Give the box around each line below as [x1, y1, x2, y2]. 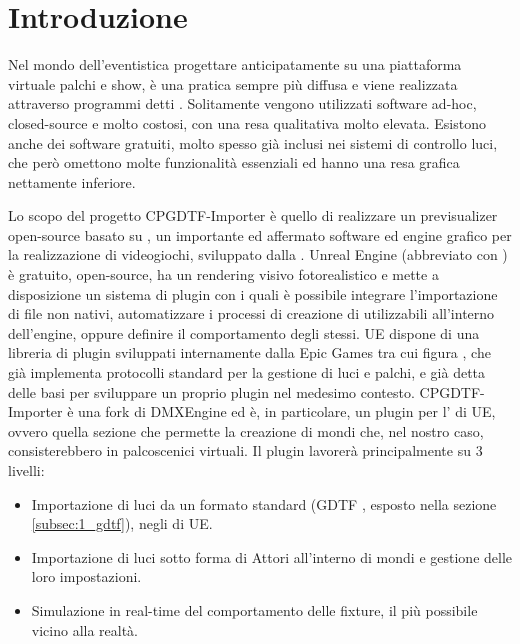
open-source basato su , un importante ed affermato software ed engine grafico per [8, 224, 512, 245]
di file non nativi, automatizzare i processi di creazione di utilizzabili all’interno [8, 303, 495, 324]
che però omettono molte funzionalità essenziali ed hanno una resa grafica [8, 152, 460, 173]
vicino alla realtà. [31, 619, 139, 640]
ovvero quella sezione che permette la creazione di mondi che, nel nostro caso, [8, 420, 484, 441]
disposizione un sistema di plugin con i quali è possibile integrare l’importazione [8, 283, 498, 304]
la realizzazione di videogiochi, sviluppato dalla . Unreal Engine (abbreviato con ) [8, 244, 508, 265]
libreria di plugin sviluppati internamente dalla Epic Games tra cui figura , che [8, 342, 491, 363]
